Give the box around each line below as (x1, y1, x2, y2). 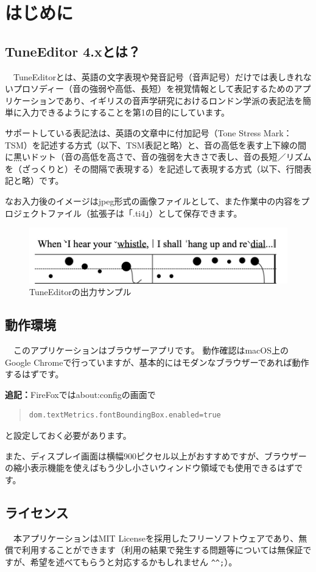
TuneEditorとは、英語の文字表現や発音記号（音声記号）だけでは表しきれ (13, 70, 303, 83)
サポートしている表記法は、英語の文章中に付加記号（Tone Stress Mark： (5, 126, 292, 139)
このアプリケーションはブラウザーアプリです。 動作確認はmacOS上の (13, 344, 289, 357)
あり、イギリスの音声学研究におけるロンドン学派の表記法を (64, 94, 303, 106)
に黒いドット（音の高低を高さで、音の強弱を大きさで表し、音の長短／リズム (5, 150, 312, 163)
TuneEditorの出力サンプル (29, 285, 132, 298)
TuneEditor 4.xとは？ (5, 41, 141, 60)
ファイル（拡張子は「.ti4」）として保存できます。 (47, 206, 242, 219)
